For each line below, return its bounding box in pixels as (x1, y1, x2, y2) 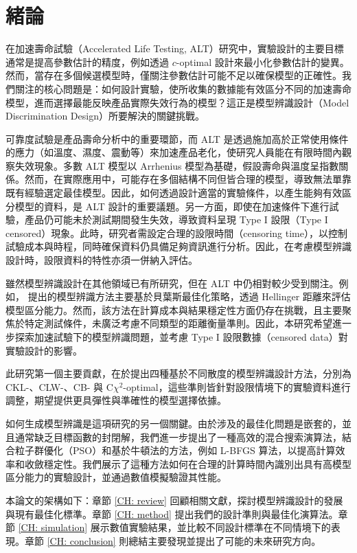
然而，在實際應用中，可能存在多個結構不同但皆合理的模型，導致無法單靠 (24, 172, 352, 186)
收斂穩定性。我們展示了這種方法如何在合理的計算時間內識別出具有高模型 (24, 456, 352, 471)
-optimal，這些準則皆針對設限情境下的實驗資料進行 (123, 379, 351, 394)
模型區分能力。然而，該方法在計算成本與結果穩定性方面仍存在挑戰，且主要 (5, 302, 342, 317)
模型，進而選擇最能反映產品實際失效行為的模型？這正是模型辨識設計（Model (5, 95, 349, 109)
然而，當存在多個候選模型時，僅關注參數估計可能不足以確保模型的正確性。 (5, 68, 342, 82)
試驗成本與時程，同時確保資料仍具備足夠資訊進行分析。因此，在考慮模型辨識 (5, 239, 352, 253)
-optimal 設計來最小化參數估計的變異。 (176, 54, 349, 69)
